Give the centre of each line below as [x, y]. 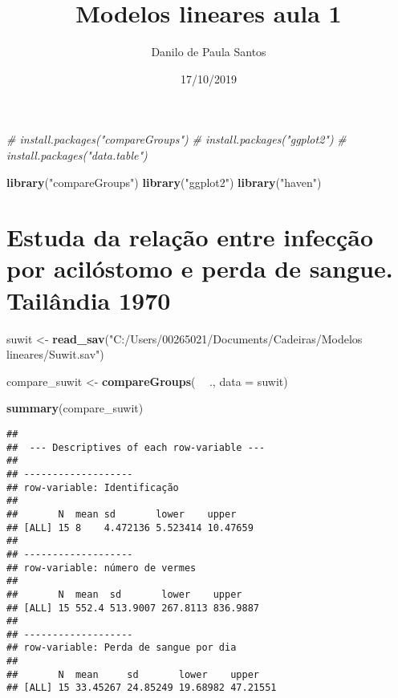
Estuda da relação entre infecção [190, 237]
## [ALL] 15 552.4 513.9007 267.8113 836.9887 [133, 608]
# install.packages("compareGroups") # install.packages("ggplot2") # [177, 139]
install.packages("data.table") [77, 154]
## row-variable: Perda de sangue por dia [122, 648]
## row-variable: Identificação [93, 487]
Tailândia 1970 [89, 300]
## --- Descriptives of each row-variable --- [136, 447]
